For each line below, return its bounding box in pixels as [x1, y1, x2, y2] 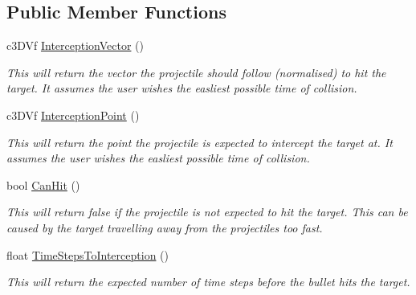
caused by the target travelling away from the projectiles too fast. [6, 219, 323, 236]
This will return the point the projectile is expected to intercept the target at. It [6, 133, 393, 150]
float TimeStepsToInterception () [6, 246, 169, 263]
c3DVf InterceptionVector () [6, 37, 145, 54]
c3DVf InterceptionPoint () [6, 106, 140, 123]
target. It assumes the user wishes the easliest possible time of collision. [6, 80, 357, 96]
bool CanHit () [6, 176, 80, 193]
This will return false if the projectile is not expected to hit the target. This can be [6, 203, 408, 220]
